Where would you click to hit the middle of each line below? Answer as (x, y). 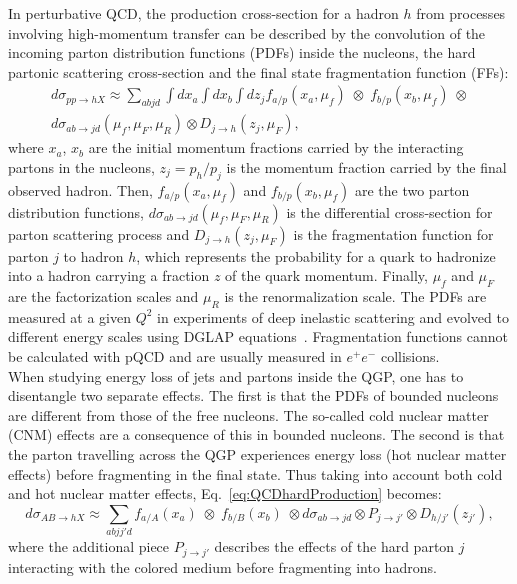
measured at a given (69, 316)
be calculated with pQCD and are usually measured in (175, 356)
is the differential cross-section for (389, 211)
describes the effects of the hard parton (334, 546)
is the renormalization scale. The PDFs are (355, 296)
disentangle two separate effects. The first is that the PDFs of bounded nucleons (253, 395)
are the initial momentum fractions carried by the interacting (276, 147)
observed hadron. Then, (80, 189)
